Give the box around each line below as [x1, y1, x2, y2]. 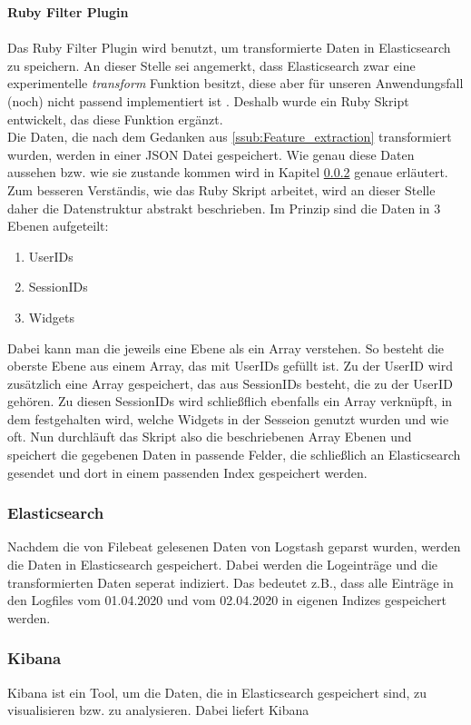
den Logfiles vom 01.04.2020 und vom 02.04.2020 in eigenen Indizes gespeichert [7, 591, 446, 610]
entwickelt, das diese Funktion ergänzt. [7, 109, 223, 128]
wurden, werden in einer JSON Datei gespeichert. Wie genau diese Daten [7, 144, 415, 164]
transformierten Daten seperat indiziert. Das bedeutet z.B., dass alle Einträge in [7, 572, 454, 591]
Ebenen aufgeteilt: [7, 216, 109, 235]
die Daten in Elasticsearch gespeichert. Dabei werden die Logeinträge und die [7, 555, 438, 574]
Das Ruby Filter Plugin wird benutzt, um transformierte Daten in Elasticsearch [7, 38, 451, 57]
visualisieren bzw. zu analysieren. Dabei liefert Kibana [7, 700, 309, 720]
